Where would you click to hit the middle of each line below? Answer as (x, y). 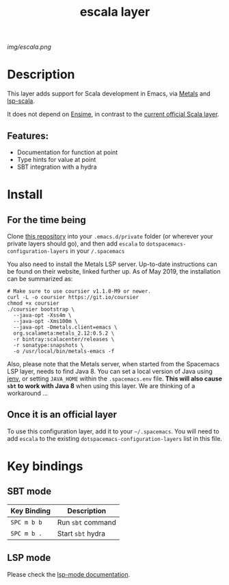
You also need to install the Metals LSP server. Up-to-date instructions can (112, 264)
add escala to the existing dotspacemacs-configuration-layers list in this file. (114, 438)
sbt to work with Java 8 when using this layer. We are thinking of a (101, 385)
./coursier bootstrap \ (41, 309)
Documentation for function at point (67, 152)
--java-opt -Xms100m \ (45, 321)
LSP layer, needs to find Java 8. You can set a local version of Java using (110, 371)
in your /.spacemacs (97, 250)
